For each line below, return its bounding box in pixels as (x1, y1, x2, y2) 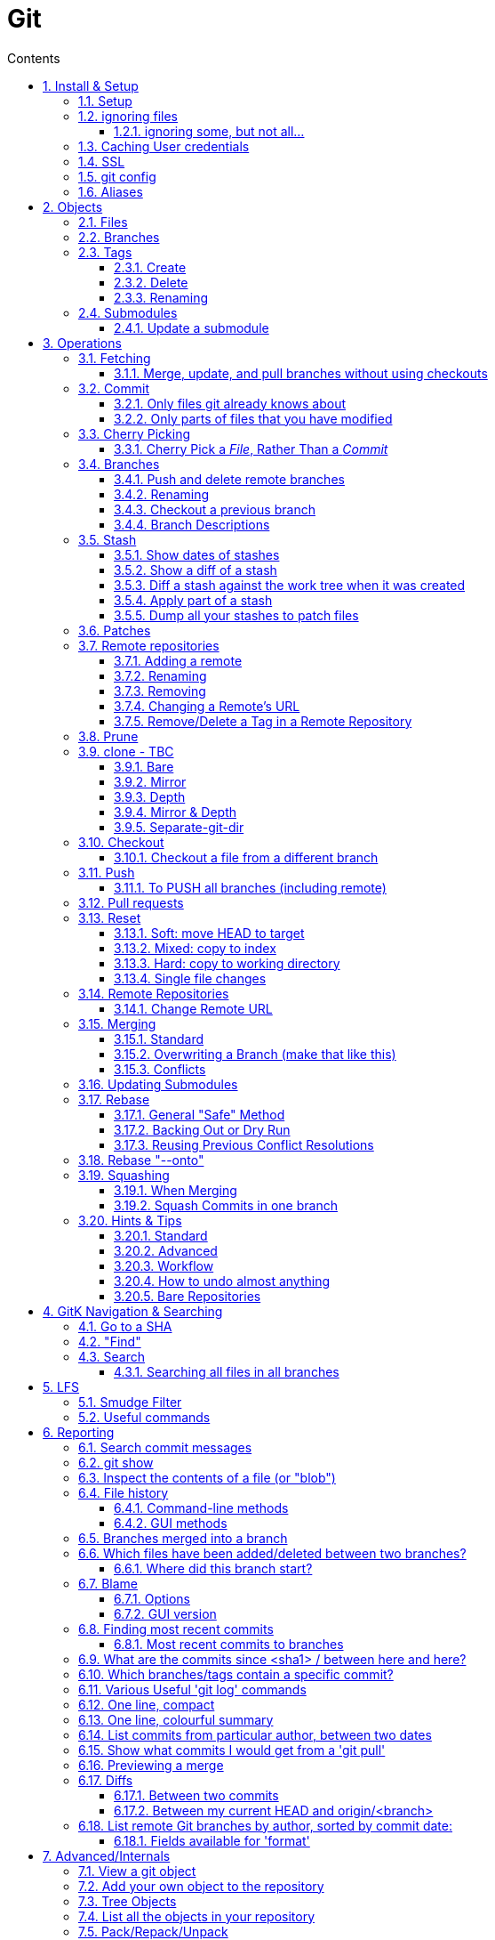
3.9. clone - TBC (78, 743, 174, 759)
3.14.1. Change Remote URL (114, 1000, 273, 1016)
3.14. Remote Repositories (78, 985, 229, 1001)
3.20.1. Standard (114, 1227, 208, 1243)
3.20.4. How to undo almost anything (114, 1273, 331, 1289)
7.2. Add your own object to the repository (78, 1878, 324, 1894)
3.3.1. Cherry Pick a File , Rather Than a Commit (114, 441, 388, 457)
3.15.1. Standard (114, 1031, 204, 1047)
